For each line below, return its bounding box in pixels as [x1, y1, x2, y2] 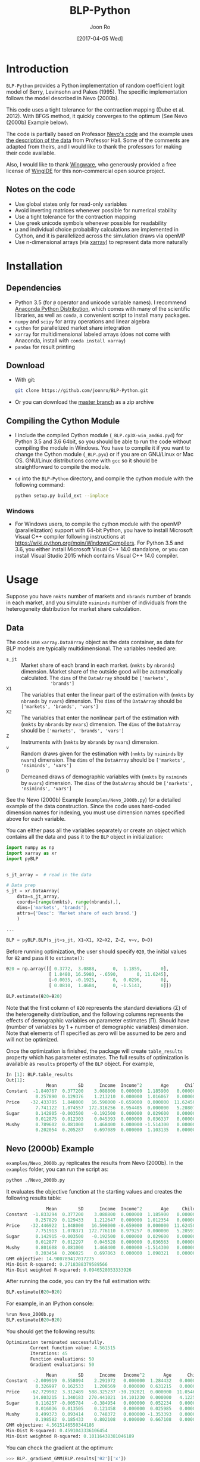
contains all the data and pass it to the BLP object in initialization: [6, 833, 164, 840]
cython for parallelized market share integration [14, 324, 131, 331]
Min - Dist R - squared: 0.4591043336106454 [6, 1428, 108, 1434]
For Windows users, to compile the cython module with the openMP [14, 520, 182, 528]
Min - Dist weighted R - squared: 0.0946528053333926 [6, 1267, 132, 1273]
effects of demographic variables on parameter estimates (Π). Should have [6, 1016, 190, 1024]
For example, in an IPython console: [6, 1300, 94, 1307]
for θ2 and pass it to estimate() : [6, 954, 85, 962]
